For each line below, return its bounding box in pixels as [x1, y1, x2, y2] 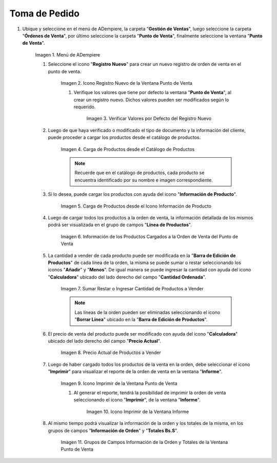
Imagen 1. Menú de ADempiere [35, 51, 100, 58]
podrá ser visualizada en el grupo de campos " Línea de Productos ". [48, 221, 192, 228]
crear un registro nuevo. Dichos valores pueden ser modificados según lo [73, 97, 229, 103]
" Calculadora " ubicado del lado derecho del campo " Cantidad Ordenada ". [48, 274, 206, 280]
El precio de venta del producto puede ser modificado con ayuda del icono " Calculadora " [48, 330, 238, 337]
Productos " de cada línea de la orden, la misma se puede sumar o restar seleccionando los [48, 260, 241, 266]
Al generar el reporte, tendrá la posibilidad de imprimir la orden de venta [73, 390, 226, 396]
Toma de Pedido [9, 8, 80, 19]
